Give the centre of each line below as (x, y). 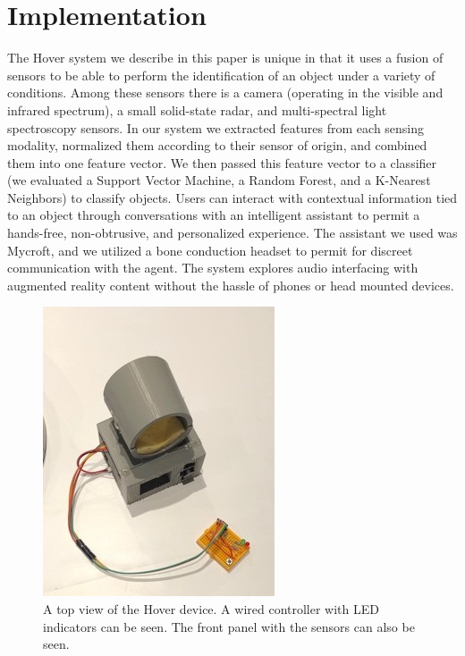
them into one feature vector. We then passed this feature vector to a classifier (222, 162)
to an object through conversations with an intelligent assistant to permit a (214, 215)
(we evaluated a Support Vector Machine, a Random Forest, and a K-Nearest (219, 180)
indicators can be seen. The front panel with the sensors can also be (229, 626)
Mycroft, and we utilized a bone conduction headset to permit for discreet (210, 250)
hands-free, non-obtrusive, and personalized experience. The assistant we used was (232, 233)
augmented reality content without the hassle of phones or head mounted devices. (231, 285)
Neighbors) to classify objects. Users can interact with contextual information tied (232, 197)
